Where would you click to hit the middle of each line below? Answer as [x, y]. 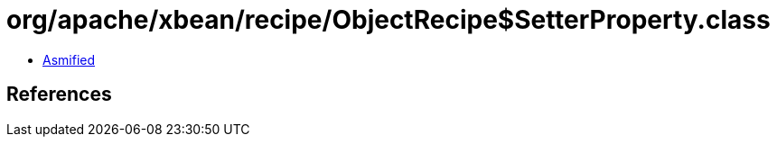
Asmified [69, 59]
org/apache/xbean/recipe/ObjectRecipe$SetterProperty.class [388, 20]
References [59, 94]
